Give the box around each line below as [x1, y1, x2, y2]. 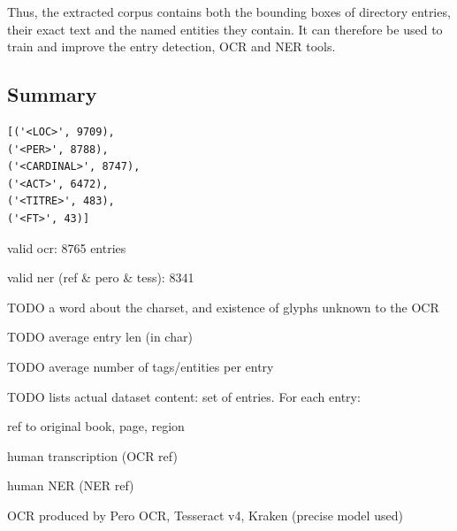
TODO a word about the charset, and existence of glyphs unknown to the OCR [7, 297, 439, 316]
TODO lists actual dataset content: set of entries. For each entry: [7, 387, 361, 405]
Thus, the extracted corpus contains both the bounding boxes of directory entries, [7, 3, 451, 20]
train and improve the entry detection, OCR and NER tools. [7, 37, 336, 56]
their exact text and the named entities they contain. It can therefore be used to [7, 19, 443, 38]
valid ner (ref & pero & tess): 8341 [7, 268, 194, 287]
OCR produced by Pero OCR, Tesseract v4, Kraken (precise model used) [7, 505, 403, 524]
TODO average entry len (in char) [7, 327, 193, 346]
